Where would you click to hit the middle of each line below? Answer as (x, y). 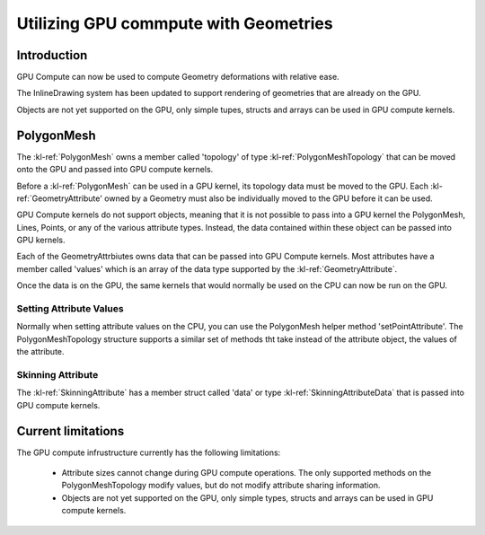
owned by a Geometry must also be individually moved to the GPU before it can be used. (269, 198)
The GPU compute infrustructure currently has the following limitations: (149, 452)
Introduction (52, 55)
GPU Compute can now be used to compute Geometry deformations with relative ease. (178, 77)
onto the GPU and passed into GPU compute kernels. (115, 170)
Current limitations (71, 431)
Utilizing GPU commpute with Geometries (175, 23)
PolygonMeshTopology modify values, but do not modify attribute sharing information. (221, 486)
